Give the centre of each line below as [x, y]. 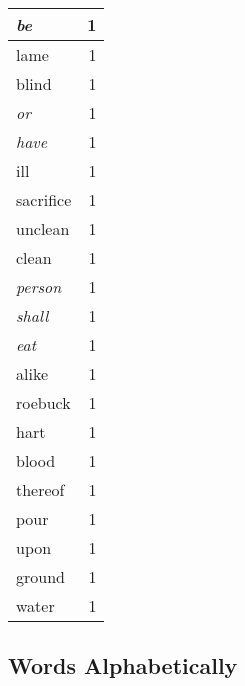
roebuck [43, 402]
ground [40, 576]
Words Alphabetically [123, 665]
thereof [40, 489]
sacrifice [44, 199]
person [39, 286]
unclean [43, 228]
